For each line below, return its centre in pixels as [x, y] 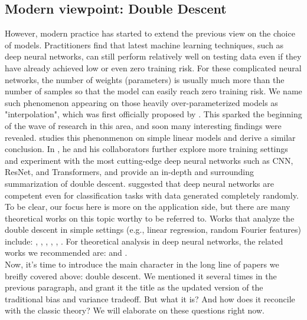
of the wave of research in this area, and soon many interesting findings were [143, 125]
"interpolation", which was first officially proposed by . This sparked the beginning [153, 114]
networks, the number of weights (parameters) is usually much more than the [145, 79]
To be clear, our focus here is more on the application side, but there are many [148, 207]
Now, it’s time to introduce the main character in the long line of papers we [142, 264]
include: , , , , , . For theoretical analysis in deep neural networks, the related [144, 241]
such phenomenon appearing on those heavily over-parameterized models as [141, 102]
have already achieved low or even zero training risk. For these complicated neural [153, 67]
